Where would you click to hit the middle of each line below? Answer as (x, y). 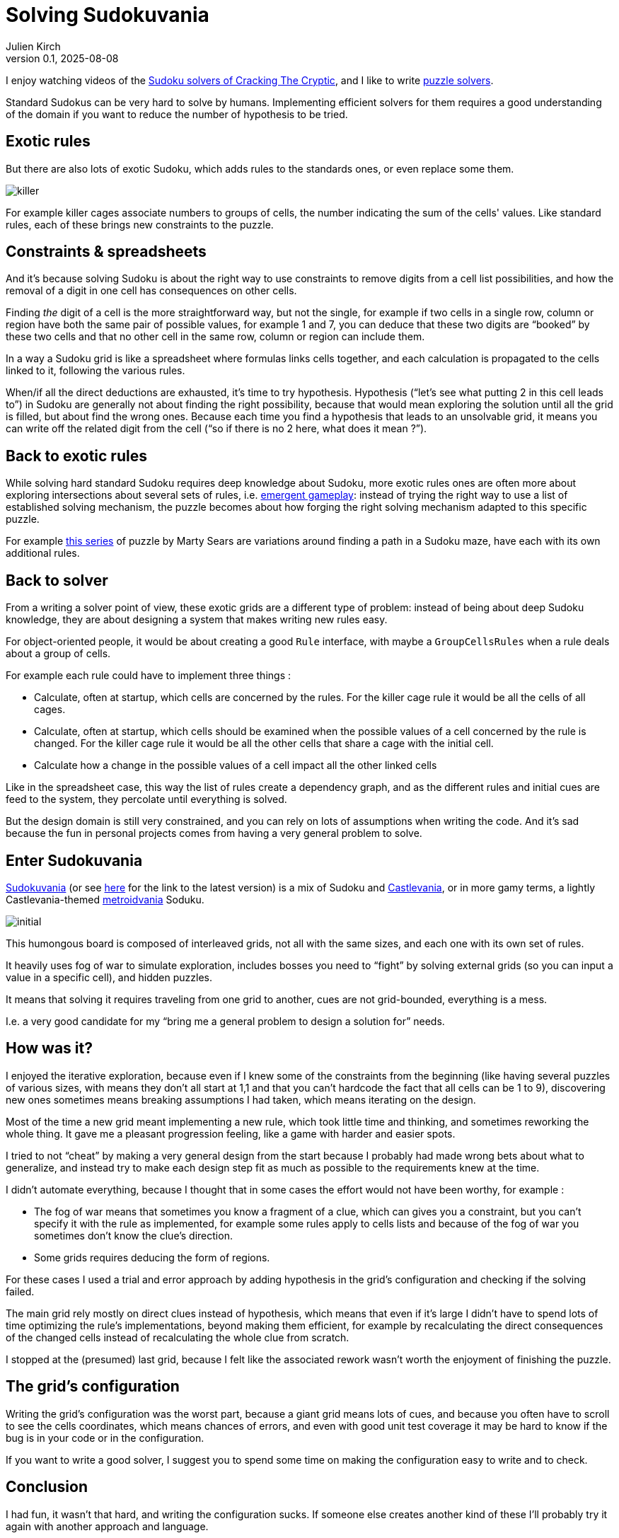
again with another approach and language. (107, 1526)
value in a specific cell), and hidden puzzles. (109, 977)
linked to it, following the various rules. (96, 371)
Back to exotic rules (76, 456)
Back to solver (57, 580)
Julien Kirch (33, 46)
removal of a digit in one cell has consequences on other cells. (151, 291)
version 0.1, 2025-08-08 (62, 58)
